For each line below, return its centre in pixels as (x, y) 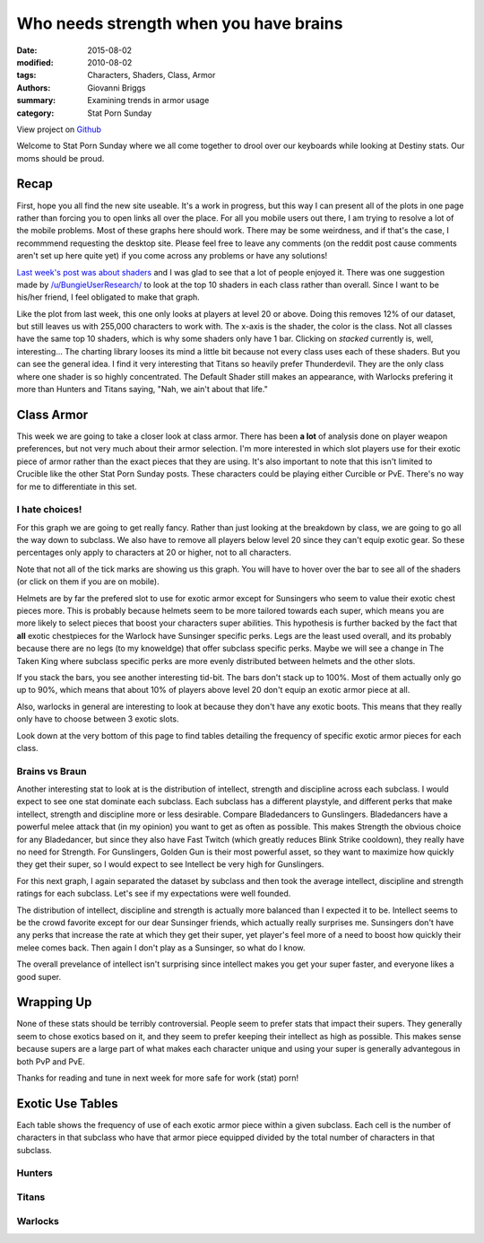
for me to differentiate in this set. (77, 486)
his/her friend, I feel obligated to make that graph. (108, 297)
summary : (36, 101)
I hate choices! (49, 510)
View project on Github (59, 129)
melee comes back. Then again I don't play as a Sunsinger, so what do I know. (161, 948)
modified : (35, 62)
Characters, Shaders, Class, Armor (151, 75)
